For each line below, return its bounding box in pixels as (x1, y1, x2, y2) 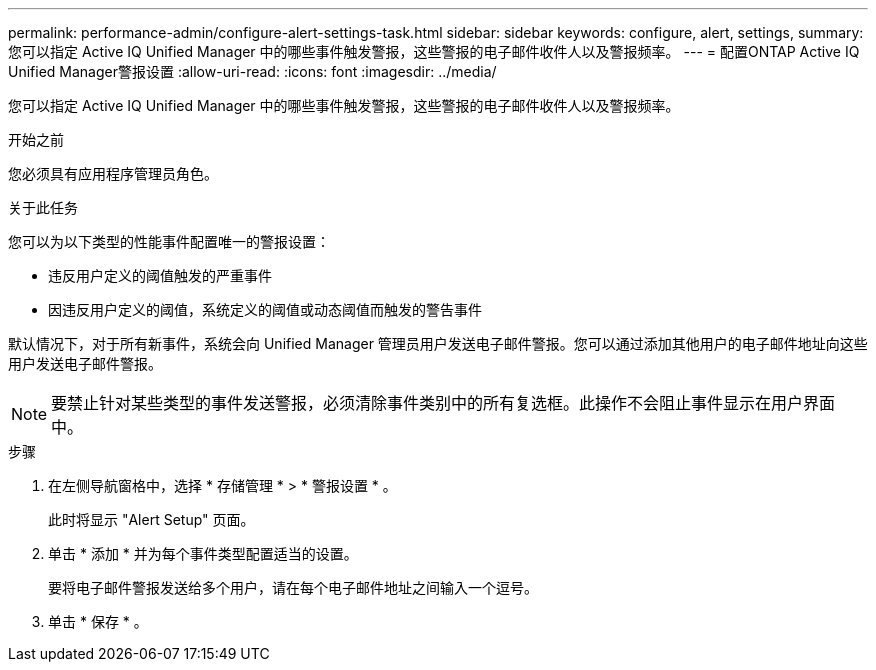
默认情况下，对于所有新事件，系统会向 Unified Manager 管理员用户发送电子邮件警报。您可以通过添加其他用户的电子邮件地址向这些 (8, 335, 868, 352)
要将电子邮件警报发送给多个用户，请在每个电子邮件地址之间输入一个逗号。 (48, 579, 538, 596)
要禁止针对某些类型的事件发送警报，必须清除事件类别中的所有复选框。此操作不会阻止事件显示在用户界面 (51, 393, 836, 413)
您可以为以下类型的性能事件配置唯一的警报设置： (8, 233, 330, 250)
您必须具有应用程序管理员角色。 (8, 165, 218, 182)
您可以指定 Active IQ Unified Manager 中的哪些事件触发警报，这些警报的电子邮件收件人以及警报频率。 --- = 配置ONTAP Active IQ (8, 43, 860, 60)
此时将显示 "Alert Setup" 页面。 (48, 511, 255, 528)
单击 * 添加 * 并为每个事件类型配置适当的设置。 (48, 545, 358, 562)
